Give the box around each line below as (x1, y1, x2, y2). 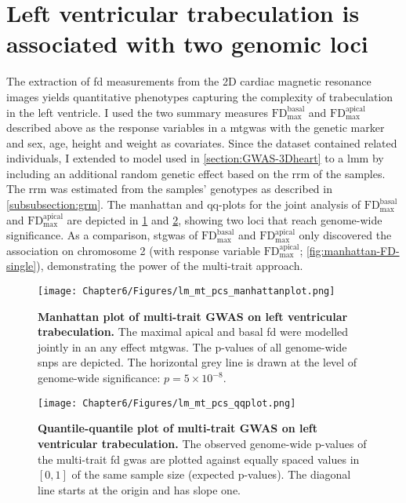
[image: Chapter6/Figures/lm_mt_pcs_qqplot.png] (38, 397, 296, 409)
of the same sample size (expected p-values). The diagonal (71, 466, 351, 483)
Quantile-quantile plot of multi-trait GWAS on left (38, 420, 318, 436)
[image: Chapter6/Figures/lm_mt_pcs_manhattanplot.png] (38, 286, 335, 297)
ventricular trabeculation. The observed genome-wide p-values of (38, 435, 367, 451)
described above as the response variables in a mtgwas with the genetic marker (6, 119, 385, 136)
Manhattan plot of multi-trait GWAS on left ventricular (38, 308, 348, 324)
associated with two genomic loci (6, 27, 368, 60)
